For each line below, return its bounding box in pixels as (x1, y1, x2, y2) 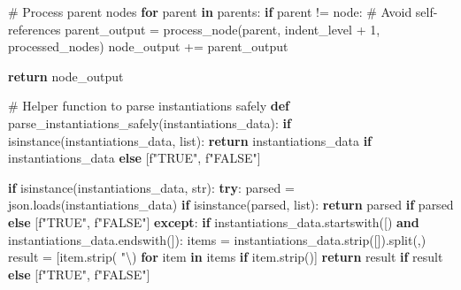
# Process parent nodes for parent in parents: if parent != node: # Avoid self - (8, 3, 438, 20)
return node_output (8, 66, 124, 85)
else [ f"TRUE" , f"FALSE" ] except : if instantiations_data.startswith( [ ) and (8, 212, 419, 231)
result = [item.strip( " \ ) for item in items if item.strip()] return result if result (8, 248, 443, 266)
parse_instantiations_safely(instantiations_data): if (8, 113, 291, 132)
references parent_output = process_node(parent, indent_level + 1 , (8, 19, 380, 38)
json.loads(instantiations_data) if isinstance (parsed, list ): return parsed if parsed (8, 195, 454, 214)
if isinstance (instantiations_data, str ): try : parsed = (8, 178, 295, 196)
